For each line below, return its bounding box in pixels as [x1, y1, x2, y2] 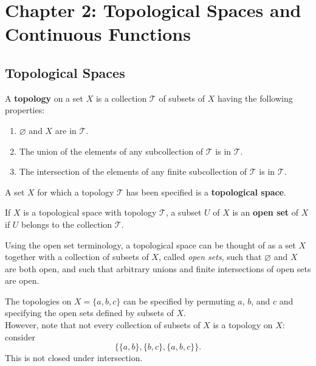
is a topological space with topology [23, 206, 157, 219]
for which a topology [37, 185, 114, 198]
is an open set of [232, 206, 299, 219]
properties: [5, 104, 45, 116]
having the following [217, 91, 293, 104]
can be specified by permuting [123, 294, 235, 307]
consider [5, 330, 35, 343]
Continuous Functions [5, 21, 191, 46]
